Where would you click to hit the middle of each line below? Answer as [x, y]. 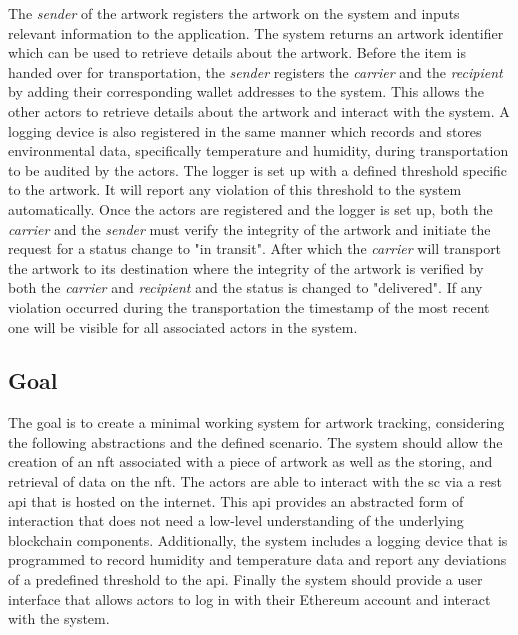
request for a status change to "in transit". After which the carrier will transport [255, 248]
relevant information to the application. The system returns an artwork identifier [256, 32]
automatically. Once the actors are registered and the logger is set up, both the [250, 208]
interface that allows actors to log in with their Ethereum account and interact [249, 598]
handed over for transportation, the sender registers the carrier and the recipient [255, 71]
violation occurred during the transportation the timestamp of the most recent [249, 306]
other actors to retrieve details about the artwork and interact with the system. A [259, 110]
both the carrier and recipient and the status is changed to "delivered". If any [245, 287]
